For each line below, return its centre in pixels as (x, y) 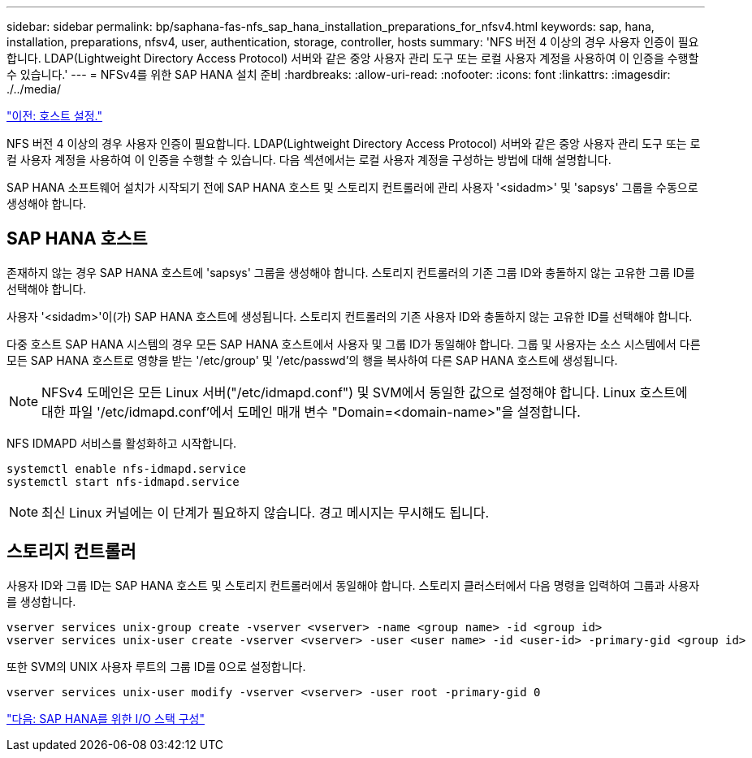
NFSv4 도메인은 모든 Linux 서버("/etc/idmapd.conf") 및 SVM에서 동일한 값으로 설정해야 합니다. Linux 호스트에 (365, 392)
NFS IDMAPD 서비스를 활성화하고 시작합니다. (122, 443)
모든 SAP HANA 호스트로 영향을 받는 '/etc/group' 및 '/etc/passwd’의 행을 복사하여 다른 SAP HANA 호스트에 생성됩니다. (312, 360)
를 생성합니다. (41, 601)
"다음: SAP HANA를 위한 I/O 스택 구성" (106, 718)
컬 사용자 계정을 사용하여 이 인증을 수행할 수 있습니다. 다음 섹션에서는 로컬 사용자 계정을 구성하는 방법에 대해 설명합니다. (309, 160)
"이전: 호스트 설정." (54, 116)
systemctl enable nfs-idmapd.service (127, 468)
